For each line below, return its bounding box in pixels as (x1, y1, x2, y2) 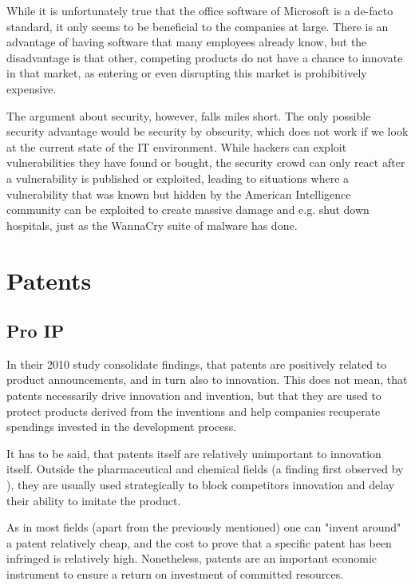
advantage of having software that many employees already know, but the (6, 34, 367, 50)
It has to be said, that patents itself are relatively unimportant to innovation (6, 445, 381, 461)
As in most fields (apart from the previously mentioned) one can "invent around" (6, 519, 401, 536)
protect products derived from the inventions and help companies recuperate (6, 402, 381, 419)
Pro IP (6, 318, 65, 343)
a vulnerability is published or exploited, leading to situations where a (6, 169, 350, 186)
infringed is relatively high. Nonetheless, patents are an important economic (6, 550, 377, 567)
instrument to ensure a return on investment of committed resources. (6, 566, 344, 583)
